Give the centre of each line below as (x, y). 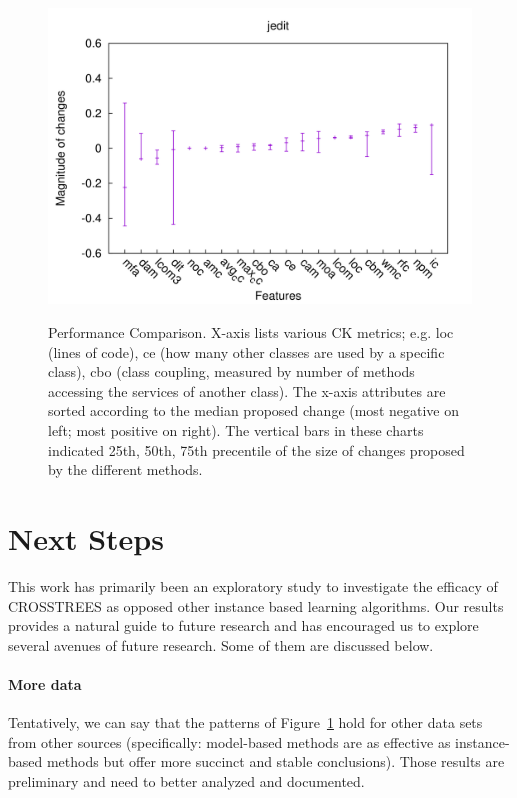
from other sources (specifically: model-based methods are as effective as (229, 741)
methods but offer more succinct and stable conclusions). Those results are (275, 761)
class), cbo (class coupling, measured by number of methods (231, 371)
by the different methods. (125, 469)
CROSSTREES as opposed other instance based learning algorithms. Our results (256, 605)
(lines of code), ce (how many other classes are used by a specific (246, 351)
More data (45, 683)
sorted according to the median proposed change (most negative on (253, 410)
